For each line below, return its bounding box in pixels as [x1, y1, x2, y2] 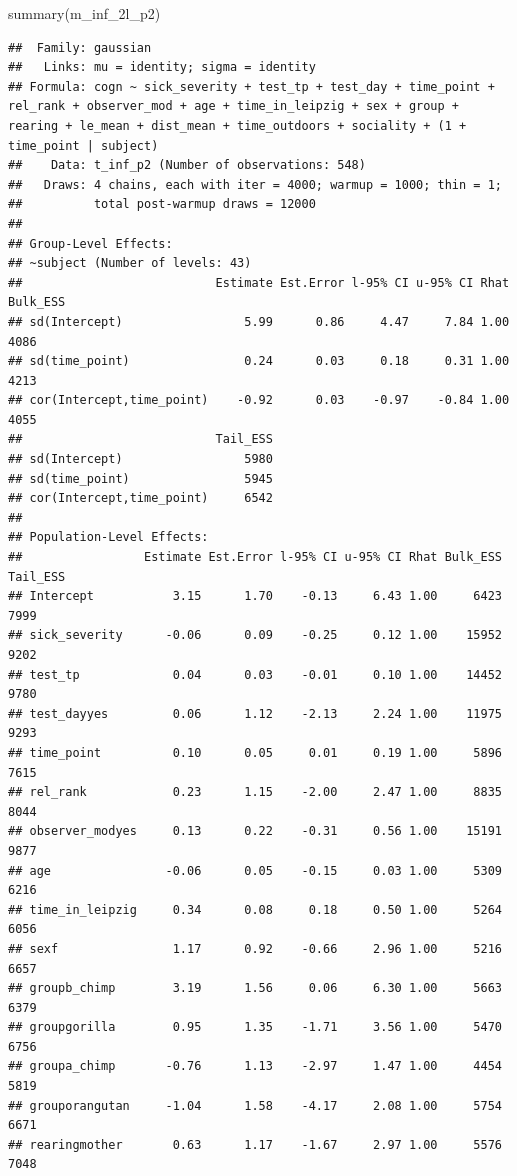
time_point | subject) [8, 138, 159, 153]
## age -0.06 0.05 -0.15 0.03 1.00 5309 [8, 863, 502, 878]
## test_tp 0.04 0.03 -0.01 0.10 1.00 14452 [8, 667, 502, 682]
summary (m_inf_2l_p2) [8, 3, 161, 23]
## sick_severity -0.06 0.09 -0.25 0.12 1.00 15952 [8, 628, 502, 643]
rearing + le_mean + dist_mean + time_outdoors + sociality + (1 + [8, 118, 467, 133]
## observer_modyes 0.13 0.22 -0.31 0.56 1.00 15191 [8, 824, 502, 839]
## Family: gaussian [8, 40, 152, 55]
